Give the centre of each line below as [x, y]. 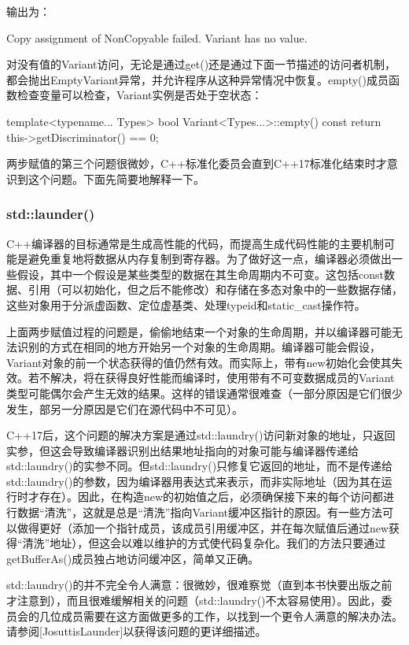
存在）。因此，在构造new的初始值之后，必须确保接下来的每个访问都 [211, 497]
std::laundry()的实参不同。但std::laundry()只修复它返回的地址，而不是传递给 [200, 466]
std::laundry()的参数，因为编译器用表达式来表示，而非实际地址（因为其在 [194, 481]
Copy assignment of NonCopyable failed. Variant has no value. [157, 37]
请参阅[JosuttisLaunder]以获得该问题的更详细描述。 [136, 631]
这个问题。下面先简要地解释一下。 [116, 178]
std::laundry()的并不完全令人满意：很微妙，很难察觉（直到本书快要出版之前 [199, 585]
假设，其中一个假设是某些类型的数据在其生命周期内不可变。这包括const [200, 274]
